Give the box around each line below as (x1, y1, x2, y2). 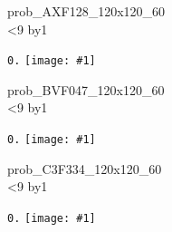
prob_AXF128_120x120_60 (7, 2, 166, 20)
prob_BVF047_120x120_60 (7, 80, 165, 99)
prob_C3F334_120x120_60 (7, 159, 162, 178)
